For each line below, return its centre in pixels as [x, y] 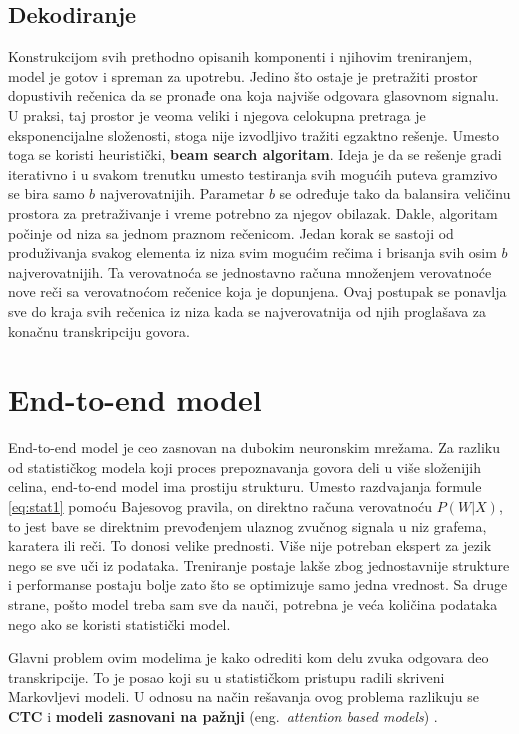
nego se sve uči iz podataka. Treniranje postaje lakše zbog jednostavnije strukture [259, 564]
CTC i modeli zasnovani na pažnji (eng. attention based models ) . [223, 715]
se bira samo [46, 193]
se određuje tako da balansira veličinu [395, 193]
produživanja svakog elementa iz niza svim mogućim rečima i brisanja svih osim [252, 252]
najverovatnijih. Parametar [182, 193]
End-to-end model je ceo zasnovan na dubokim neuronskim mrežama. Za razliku [254, 447]
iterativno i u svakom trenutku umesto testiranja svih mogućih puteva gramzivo [253, 173]
